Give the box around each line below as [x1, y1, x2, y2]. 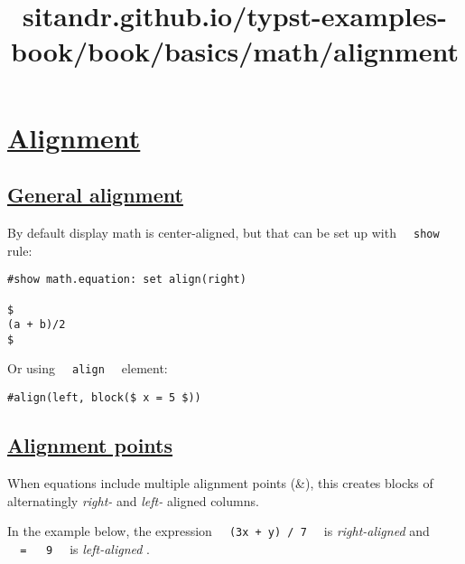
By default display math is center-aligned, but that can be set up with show [7, 222, 440, 241]
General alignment [7, 181, 183, 209]
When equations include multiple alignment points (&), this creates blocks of [7, 474, 433, 492]
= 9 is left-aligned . [20, 539, 150, 558]
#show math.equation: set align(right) [7, 273, 246, 287]
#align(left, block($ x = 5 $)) [7, 391, 201, 405]
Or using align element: [7, 359, 168, 378]
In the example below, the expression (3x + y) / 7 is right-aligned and [7, 522, 430, 540]
